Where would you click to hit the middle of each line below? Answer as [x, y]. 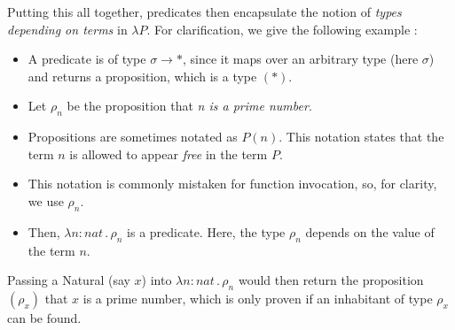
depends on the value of [370, 231]
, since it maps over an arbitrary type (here [300, 59]
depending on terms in [67, 29]
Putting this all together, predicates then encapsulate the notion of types [204, 12]
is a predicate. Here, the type [206, 231]
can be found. [44, 317]
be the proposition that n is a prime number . [189, 106]
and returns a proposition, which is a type [142, 76]
